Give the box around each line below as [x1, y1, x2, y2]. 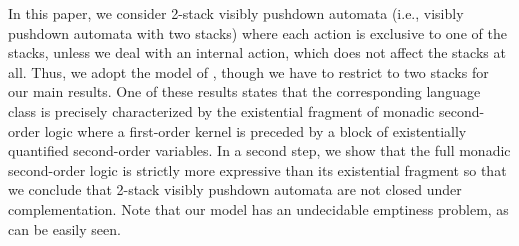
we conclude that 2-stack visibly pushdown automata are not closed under [8, 179, 462, 200]
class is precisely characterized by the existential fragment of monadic [8, 100, 435, 121]
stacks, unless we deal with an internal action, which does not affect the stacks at [8, 42, 506, 63]
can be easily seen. [8, 218, 121, 239]
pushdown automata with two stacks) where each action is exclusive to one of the [8, 22, 507, 43]
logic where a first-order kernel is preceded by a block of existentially [44, 120, 467, 141]
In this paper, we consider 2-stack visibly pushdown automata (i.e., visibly [8, 3, 464, 23]
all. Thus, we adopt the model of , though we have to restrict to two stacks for [8, 61, 489, 82]
